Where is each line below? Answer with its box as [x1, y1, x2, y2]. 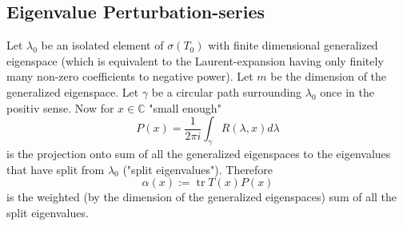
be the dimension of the [270, 68, 387, 85]
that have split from [6, 161, 105, 177]
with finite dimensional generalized [208, 37, 378, 54]
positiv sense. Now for [6, 99, 114, 116]
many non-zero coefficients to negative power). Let [6, 68, 253, 85]
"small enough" [149, 99, 221, 116]
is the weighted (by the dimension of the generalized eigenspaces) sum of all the [6, 188, 397, 205]
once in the [320, 83, 374, 100]
